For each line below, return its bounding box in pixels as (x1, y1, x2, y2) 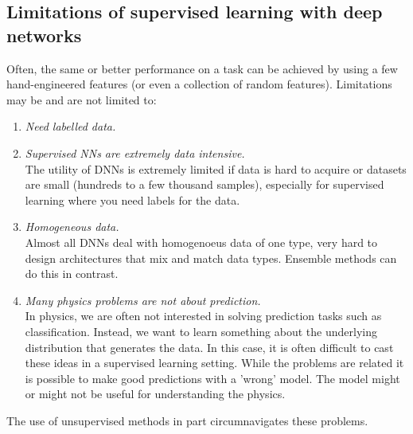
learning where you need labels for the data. (25, 191, 240, 208)
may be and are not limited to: (6, 91, 157, 108)
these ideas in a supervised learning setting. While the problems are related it (25, 354, 404, 371)
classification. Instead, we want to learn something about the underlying (25, 323, 377, 339)
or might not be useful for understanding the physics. (25, 385, 286, 402)
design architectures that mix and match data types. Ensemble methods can (25, 249, 397, 266)
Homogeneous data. (25, 218, 119, 235)
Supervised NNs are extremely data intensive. (25, 144, 245, 161)
